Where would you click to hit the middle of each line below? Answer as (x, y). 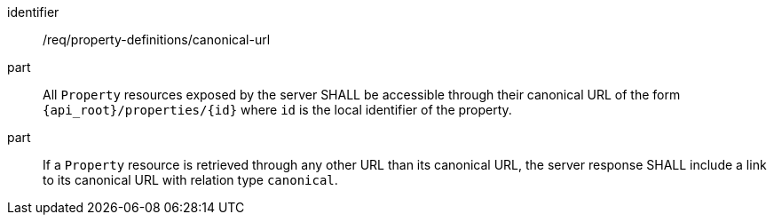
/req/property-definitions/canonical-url (157, 40)
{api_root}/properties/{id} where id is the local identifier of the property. (277, 110)
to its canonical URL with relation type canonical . (190, 180)
